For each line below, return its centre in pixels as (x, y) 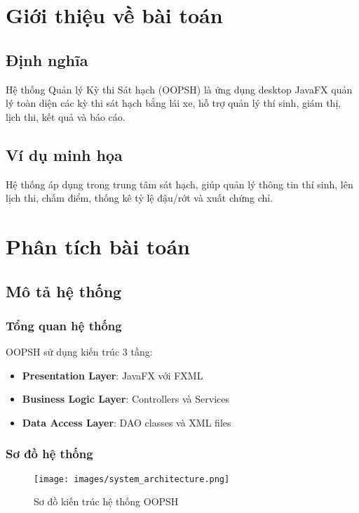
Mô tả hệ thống (64, 291)
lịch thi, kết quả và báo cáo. (66, 116)
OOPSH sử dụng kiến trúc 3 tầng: (79, 352)
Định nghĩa (47, 59)
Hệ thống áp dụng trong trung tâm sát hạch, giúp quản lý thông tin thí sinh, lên (179, 184)
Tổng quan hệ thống (64, 325)
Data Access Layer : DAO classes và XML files (127, 422)
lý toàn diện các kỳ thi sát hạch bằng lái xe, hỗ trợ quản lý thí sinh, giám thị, (174, 103)
